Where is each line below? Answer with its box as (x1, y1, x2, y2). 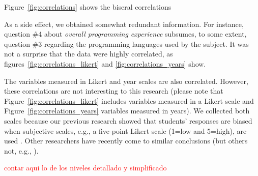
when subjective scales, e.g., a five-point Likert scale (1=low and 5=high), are (4, 125, 247, 136)
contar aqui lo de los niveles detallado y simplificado (4, 162, 167, 173)
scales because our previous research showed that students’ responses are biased (4, 115, 252, 126)
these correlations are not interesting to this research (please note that (4, 85, 223, 96)
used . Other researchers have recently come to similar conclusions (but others (4, 135, 248, 146)
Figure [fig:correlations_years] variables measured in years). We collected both (4, 105, 250, 116)
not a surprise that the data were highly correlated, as (4, 48, 173, 59)
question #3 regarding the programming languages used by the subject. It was (4, 38, 249, 49)
